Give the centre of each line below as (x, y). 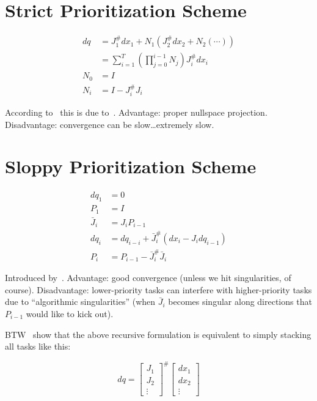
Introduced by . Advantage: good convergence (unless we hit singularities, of (148, 278)
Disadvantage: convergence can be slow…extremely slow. (110, 124)
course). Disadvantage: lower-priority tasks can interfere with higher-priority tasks (158, 289)
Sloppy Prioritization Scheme (131, 166)
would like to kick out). (70, 313)
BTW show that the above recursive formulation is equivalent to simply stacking (158, 334)
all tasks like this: (38, 346)
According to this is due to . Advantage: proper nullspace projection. (136, 112)
